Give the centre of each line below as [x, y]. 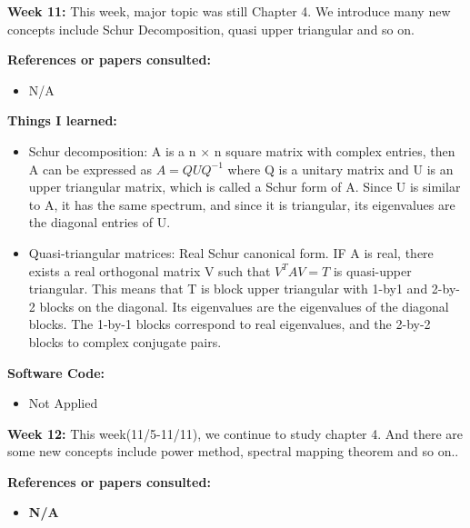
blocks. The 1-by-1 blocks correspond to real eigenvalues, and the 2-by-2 [230, 324]
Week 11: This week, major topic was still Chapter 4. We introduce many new [229, 11]
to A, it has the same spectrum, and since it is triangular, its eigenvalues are [242, 204]
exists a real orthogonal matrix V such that [150, 270]
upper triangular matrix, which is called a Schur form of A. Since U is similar [245, 187]
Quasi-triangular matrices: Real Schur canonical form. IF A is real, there [231, 252]
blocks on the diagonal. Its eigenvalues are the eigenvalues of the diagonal [244, 306]
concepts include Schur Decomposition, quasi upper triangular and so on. [211, 29]
